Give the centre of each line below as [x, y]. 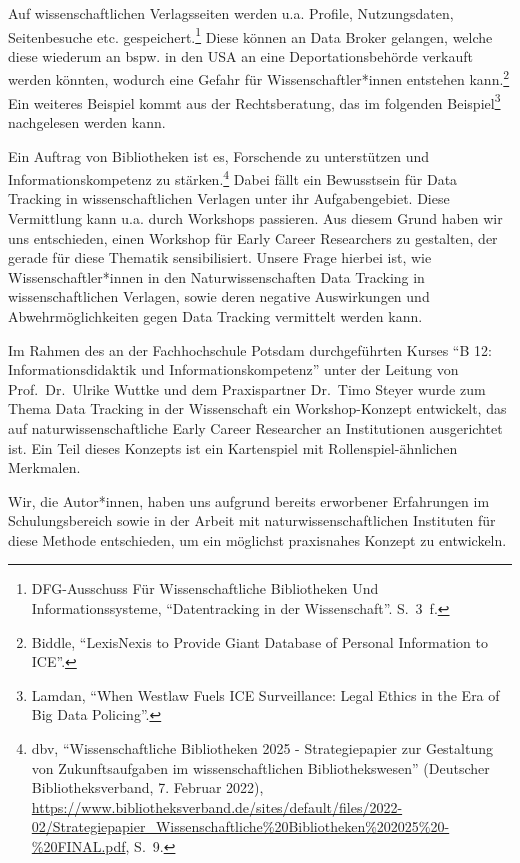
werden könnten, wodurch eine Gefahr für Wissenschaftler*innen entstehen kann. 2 [259, 78]
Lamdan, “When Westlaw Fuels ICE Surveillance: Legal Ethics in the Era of [265, 694]
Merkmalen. [44, 467]
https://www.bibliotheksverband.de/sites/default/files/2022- [217, 806]
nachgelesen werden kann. [87, 121]
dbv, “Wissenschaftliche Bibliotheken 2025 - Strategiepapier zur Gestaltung [262, 748]
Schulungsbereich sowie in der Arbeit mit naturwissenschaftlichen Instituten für [252, 520]
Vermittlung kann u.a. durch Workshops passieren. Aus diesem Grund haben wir [255, 217]
